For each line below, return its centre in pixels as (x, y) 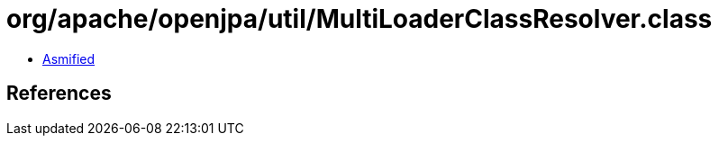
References (59, 94)
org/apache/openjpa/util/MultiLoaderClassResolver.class (359, 19)
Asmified (69, 58)
